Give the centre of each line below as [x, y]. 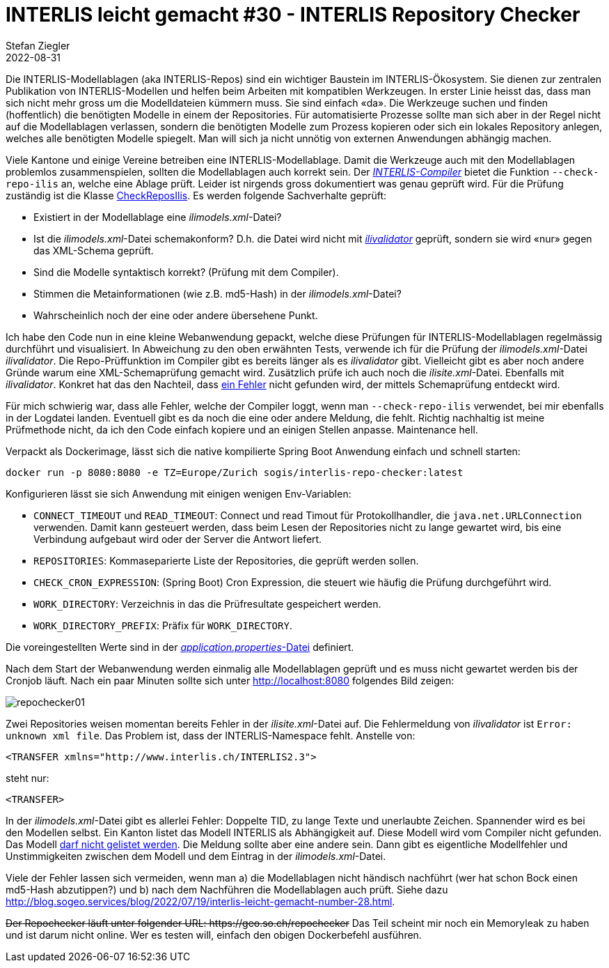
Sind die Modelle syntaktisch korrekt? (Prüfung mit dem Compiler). [186, 272]
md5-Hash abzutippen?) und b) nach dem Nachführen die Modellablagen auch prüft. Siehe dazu [227, 889]
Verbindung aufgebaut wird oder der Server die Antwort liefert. [178, 539]
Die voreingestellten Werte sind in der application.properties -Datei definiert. [180, 647]
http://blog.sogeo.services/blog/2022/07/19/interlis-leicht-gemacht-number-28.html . [200, 901]
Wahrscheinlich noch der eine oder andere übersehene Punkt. [176, 315]
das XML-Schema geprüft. [94, 250]
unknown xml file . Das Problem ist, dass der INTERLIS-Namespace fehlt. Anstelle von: [211, 735]
